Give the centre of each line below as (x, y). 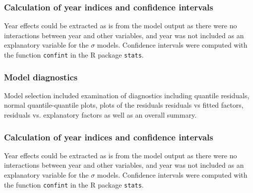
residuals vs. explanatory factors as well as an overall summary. (100, 115)
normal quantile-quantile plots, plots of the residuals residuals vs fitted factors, (124, 105)
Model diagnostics (41, 77)
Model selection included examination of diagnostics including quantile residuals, (127, 95)
